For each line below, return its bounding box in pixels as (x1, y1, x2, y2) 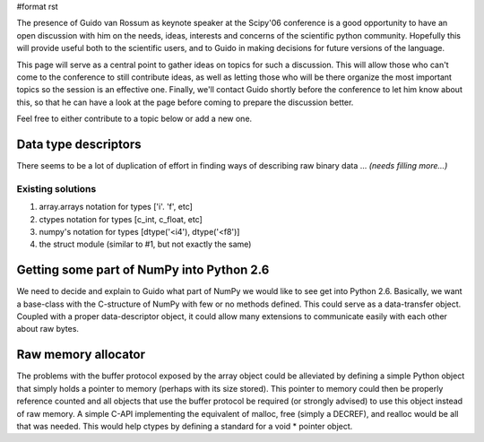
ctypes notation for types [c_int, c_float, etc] (39, 213, 203, 224)
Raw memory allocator (16, 347, 146, 362)
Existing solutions (16, 182, 97, 195)
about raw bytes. (16, 324, 80, 334)
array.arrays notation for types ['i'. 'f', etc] (39, 202, 193, 212)
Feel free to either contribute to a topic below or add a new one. (16, 113, 253, 125)
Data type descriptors (16, 136, 142, 152)
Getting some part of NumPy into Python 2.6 (16, 263, 270, 278)
